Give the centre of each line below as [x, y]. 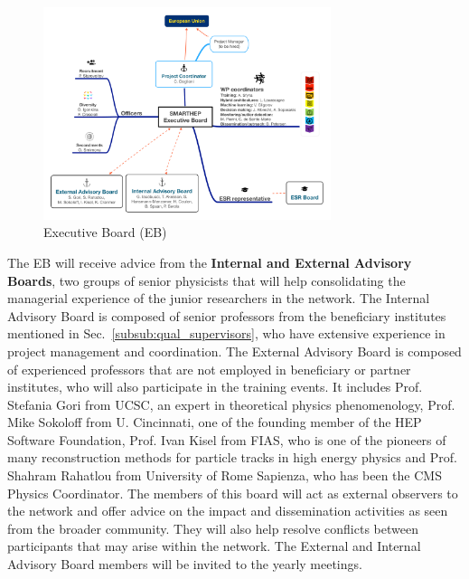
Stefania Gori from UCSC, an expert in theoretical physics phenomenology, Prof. [231, 404]
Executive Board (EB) [105, 232]
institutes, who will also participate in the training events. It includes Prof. [215, 387]
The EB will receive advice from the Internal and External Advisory [210, 262]
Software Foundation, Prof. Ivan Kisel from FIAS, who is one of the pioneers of [227, 439]
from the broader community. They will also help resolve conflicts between [213, 528]
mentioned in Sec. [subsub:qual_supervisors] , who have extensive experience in [226, 333]
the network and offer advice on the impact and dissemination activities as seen [228, 511]
